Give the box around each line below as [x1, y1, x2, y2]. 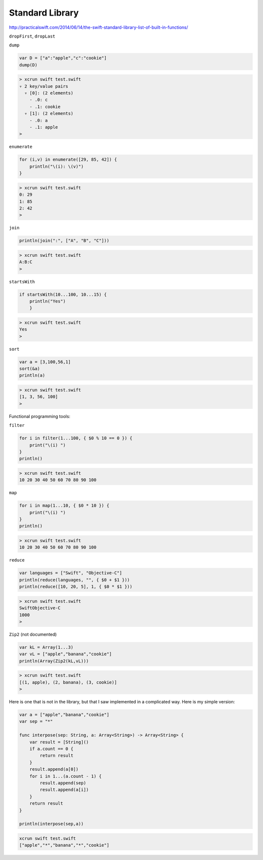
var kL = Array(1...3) [19, 644, 74, 650]
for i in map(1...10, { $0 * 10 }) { [19, 503, 110, 508]
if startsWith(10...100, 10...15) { [19, 292, 107, 297]
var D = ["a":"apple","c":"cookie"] [19, 55, 107, 61]
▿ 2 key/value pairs [19, 83, 68, 89]
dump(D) [19, 62, 38, 68]
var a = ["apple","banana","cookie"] [19, 712, 110, 718]
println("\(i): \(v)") [29, 163, 84, 169]
